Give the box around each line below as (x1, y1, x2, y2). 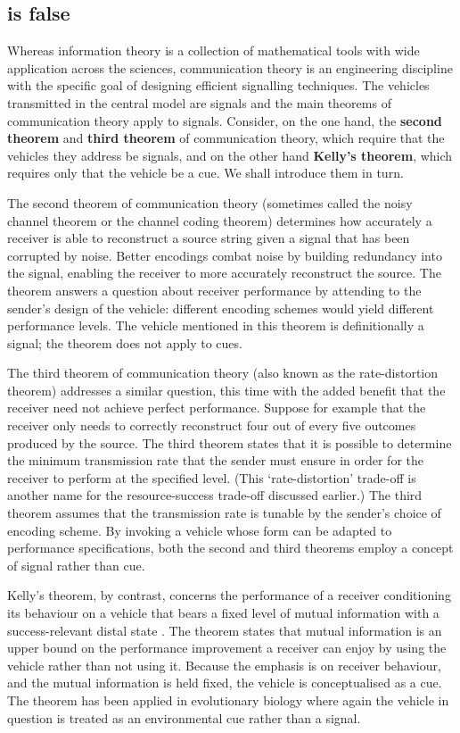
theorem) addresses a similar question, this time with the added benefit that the (7, 380, 446, 399)
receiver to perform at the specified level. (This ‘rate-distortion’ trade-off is (7, 468, 416, 487)
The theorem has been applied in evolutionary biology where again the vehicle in (7, 690, 449, 709)
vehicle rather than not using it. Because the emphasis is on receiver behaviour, (7, 655, 441, 674)
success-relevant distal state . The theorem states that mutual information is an (7, 621, 442, 639)
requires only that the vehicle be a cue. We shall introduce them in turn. (7, 163, 404, 182)
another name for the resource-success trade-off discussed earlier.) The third (7, 486, 423, 504)
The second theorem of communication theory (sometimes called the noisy (7, 193, 413, 212)
